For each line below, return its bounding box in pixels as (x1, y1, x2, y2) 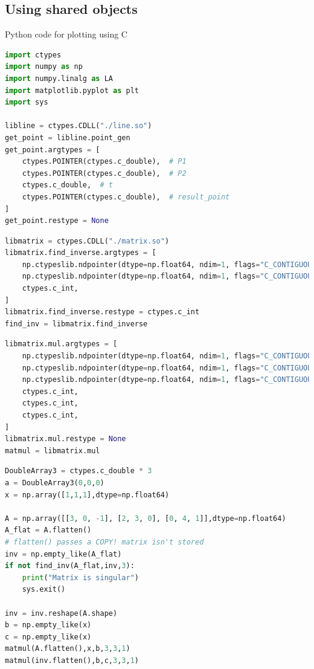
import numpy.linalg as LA (5, 74, 113, 83)
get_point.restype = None (5, 216, 109, 225)
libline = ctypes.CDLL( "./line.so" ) (5, 121, 152, 131)
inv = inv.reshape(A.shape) (5, 609, 118, 618)
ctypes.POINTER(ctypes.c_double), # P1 (22, 157, 187, 166)
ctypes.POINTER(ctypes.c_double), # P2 (22, 169, 187, 178)
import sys (5, 98, 48, 107)
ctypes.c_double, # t (22, 181, 113, 190)
